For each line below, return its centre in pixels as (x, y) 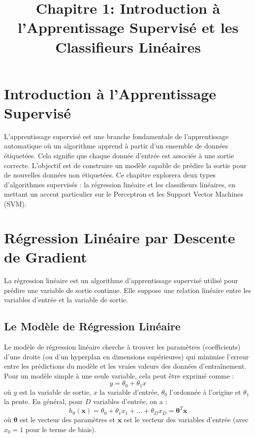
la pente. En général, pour (44, 401)
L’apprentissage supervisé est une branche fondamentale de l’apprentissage (116, 136)
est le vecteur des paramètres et (68, 420)
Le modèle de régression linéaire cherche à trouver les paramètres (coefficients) (122, 346)
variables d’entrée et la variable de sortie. (66, 300)
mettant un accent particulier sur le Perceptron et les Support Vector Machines (124, 194)
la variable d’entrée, (129, 392)
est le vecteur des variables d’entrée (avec (186, 420)
